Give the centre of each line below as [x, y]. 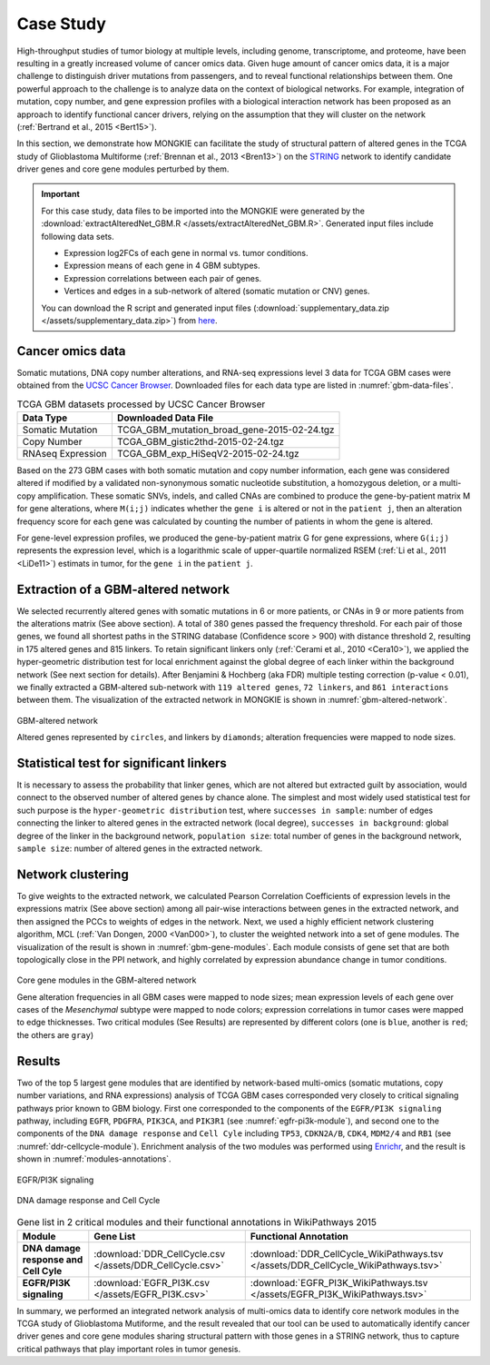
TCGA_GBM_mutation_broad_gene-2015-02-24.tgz [225, 430]
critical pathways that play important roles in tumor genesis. [128, 1349]
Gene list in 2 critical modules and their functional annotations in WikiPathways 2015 [196, 1222]
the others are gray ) [55, 1034]
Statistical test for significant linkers [122, 763]
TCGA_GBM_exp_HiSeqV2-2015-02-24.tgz [208, 454]
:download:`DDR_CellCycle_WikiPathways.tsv [347, 1253]
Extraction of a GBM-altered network [123, 589]
